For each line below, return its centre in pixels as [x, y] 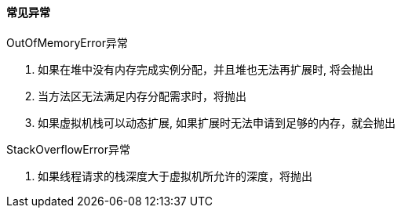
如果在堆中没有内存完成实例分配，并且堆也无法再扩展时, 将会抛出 [206, 69]
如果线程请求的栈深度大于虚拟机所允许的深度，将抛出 [175, 176]
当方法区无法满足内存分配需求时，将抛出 [142, 96]
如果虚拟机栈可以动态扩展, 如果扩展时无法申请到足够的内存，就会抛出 [217, 122]
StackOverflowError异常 [68, 149]
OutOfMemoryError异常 [67, 42]
